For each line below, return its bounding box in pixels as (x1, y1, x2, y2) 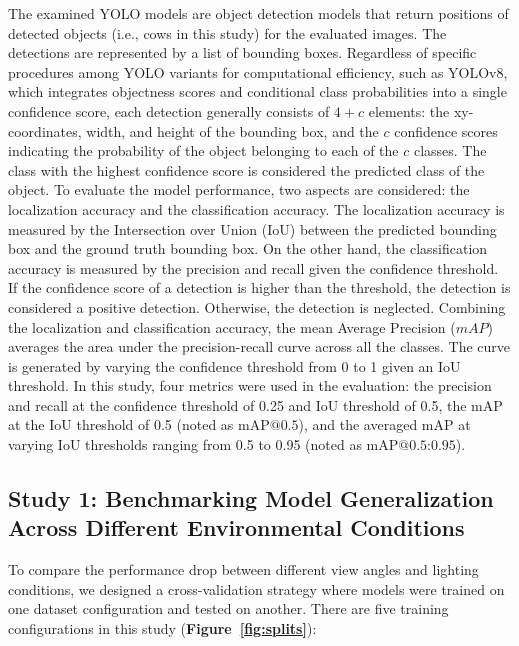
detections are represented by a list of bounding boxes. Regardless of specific (8, 42, 477, 63)
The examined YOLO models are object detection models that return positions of (8, 3, 509, 23)
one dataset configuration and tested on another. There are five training (8, 598, 449, 619)
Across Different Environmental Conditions (8, 512, 465, 543)
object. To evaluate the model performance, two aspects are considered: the (8, 179, 470, 200)
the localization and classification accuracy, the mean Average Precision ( (8, 316, 456, 337)
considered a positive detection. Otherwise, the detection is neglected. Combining (8, 296, 506, 317)
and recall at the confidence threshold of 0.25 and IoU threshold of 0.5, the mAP (8, 394, 503, 415)
